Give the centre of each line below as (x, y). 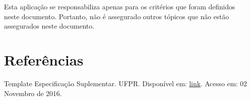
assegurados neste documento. (49, 26)
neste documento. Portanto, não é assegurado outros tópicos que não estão (117, 16)
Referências (44, 59)
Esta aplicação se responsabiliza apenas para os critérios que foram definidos (120, 6)
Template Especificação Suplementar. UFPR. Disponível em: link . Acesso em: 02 (125, 83)
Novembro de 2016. (33, 93)
